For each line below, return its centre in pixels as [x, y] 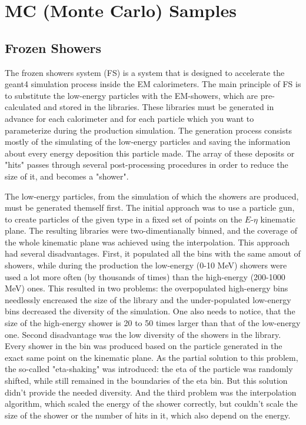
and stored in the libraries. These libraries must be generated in [159, 107]
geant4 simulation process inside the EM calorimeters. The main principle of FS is [153, 84]
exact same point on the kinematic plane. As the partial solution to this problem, [152, 357]
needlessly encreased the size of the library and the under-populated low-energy [148, 299]
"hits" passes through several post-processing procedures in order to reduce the [147, 165]
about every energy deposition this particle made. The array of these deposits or [150, 153]
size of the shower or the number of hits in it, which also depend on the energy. [148, 415]
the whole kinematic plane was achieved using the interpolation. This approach [147, 242]
